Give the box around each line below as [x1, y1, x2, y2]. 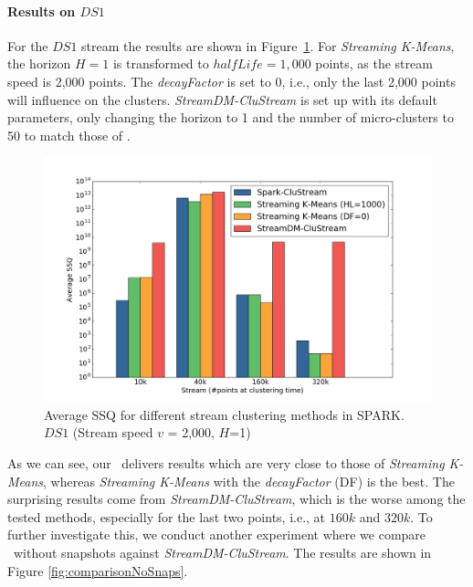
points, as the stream [315, 54, 433, 73]
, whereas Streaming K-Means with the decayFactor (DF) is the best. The [43, 471, 455, 490]
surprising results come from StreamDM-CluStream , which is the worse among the [7, 489, 466, 508]
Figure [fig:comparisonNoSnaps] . [7, 561, 188, 580]
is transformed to [112, 54, 209, 73]
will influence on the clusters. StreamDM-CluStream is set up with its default [7, 89, 437, 109]
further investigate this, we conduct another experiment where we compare [7, 525, 426, 544]
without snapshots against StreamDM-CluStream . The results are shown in [13, 543, 432, 561]
